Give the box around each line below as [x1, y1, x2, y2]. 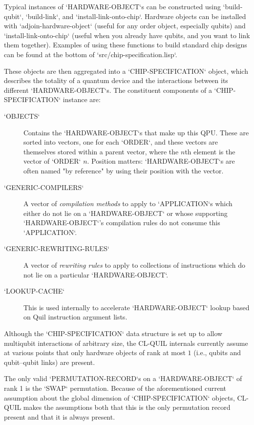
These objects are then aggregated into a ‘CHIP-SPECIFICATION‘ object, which [4, 65, 248, 76]
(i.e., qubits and [193, 347, 241, 358]
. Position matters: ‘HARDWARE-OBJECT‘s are [87, 156, 235, 166]
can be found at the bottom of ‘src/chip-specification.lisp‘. [4, 49, 177, 59]
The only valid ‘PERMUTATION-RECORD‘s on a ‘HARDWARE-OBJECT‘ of [4, 373, 242, 383]
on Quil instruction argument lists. [23, 312, 127, 322]
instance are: [63, 94, 101, 105]
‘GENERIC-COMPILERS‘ [4, 182, 84, 192]
